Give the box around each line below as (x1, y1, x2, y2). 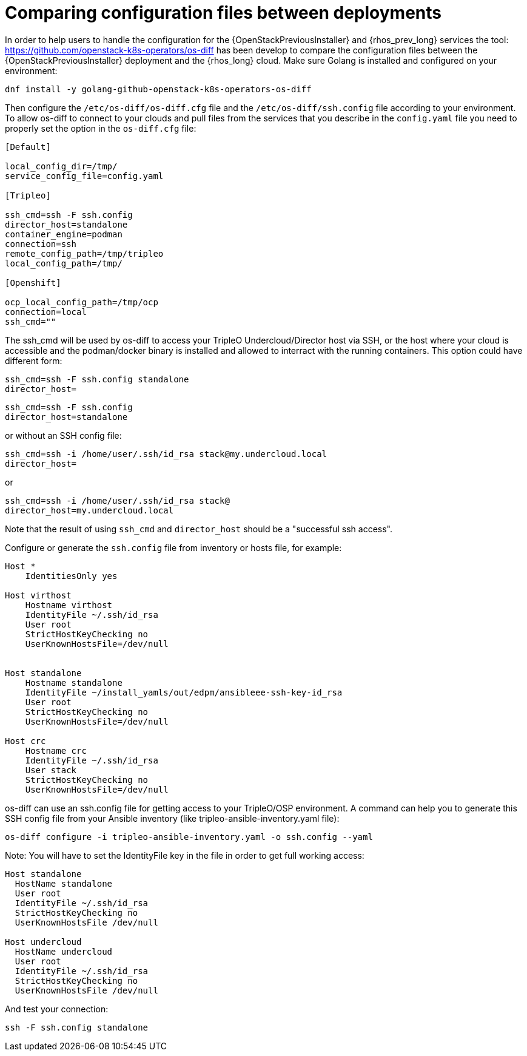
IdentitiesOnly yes (25, 570, 118, 581)
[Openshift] (5, 277, 61, 288)
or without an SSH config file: (5, 430, 122, 441)
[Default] (5, 141, 51, 152)
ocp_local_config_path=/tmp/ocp (5, 297, 158, 307)
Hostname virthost (25, 600, 113, 610)
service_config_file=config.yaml (5, 171, 164, 181)
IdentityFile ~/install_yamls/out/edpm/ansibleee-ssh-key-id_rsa (25, 687, 343, 697)
